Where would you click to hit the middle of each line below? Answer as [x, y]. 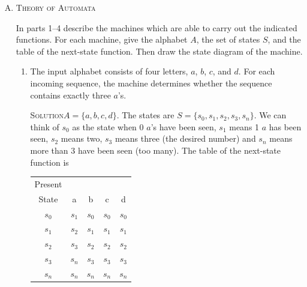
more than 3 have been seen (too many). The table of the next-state [156, 150]
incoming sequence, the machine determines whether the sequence [151, 83]
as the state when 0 [108, 126]
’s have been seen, [183, 126]
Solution [47, 115]
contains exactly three [70, 95]
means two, [82, 138]
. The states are [145, 115]
